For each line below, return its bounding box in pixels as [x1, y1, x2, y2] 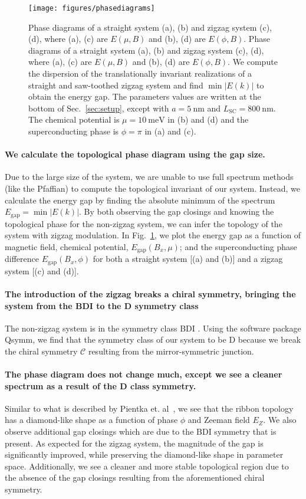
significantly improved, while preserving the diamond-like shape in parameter [5, 448, 284, 461]
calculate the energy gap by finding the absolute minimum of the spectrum [5, 193, 275, 206]
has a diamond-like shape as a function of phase [5, 413, 178, 426]
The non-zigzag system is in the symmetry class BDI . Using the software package [5, 321, 301, 334]
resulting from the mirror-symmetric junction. [88, 344, 254, 357]
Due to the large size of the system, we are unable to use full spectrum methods [5, 170, 294, 183]
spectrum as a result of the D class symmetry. [5, 379, 196, 392]
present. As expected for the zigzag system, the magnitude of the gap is [5, 436, 264, 449]
